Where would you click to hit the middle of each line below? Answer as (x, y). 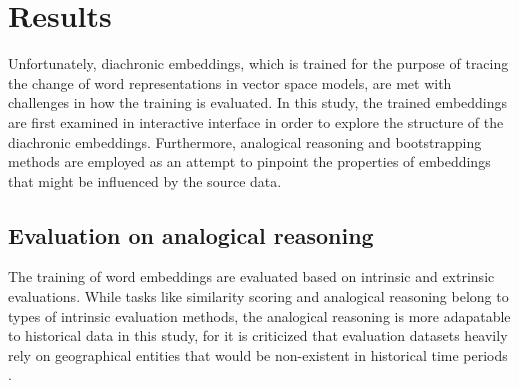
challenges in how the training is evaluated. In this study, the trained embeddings (258, 102)
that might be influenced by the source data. (145, 180)
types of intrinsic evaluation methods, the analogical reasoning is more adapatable (259, 315)
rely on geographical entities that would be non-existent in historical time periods (258, 354)
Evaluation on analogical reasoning (191, 234)
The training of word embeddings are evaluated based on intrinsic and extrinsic (251, 276)
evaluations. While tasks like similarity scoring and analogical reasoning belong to (258, 296)
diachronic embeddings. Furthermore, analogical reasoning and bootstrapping (245, 141)
